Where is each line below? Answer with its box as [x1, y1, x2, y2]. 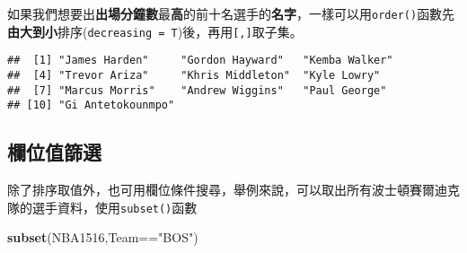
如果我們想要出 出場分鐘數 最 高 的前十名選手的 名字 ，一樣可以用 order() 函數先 [7, 4, 455, 22]
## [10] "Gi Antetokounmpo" [7, 99, 175, 112]
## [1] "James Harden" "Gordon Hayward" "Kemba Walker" [7, 54, 393, 67]
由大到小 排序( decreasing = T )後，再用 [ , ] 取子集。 [7, 22, 303, 40]
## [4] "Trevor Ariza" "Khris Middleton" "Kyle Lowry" [7, 68, 381, 82]
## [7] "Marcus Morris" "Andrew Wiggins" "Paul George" [7, 83, 387, 97]
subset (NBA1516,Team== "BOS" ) [7, 228, 198, 247]
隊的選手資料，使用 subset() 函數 [7, 197, 198, 216]
